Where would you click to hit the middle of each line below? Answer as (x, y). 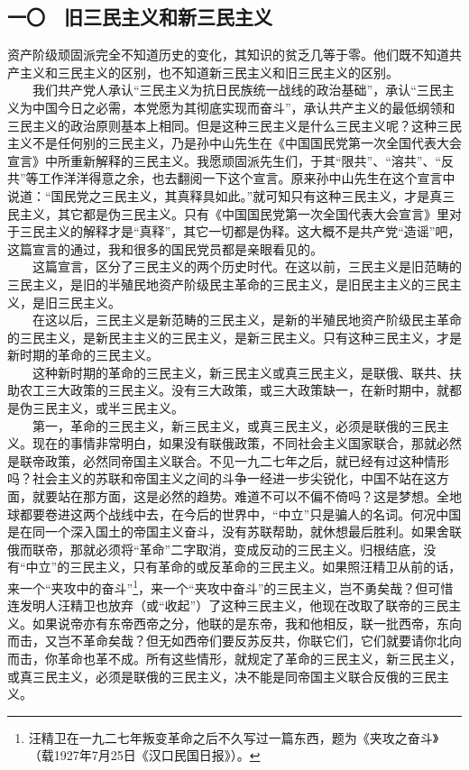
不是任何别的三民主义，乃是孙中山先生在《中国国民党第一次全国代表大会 (247, 143)
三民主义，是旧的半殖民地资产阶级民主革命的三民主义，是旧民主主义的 (216, 284)
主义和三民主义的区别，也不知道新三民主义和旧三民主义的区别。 (209, 72)
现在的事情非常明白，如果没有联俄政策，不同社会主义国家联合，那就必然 (247, 443)
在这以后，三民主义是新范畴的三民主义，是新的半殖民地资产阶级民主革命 (247, 320)
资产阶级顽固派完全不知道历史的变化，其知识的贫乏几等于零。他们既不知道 (228, 55)
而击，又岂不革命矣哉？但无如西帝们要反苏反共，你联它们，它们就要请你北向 (234, 641)
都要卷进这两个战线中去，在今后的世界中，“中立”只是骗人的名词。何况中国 (240, 513)
